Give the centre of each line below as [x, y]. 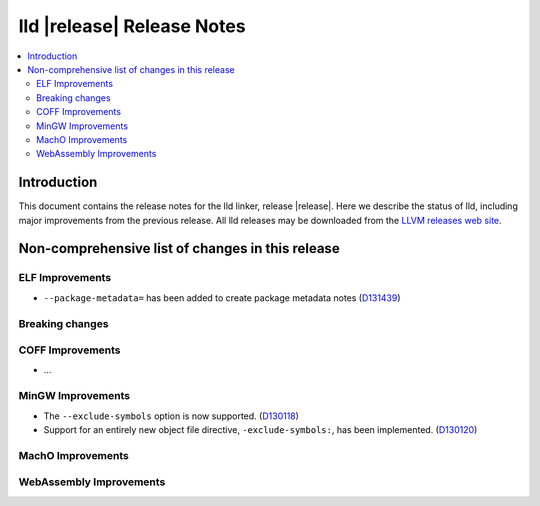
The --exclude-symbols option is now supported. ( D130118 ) [171, 416]
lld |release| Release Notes [132, 26]
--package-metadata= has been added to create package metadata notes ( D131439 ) [222, 297]
